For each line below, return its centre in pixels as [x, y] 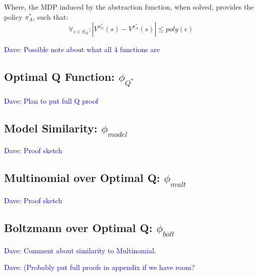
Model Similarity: [51, 128]
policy [13, 16]
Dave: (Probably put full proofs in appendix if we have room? [100, 267]
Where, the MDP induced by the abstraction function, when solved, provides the [129, 7]
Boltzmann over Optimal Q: [78, 227]
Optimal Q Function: [59, 77]
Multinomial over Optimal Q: [82, 178]
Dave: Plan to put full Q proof [51, 100]
